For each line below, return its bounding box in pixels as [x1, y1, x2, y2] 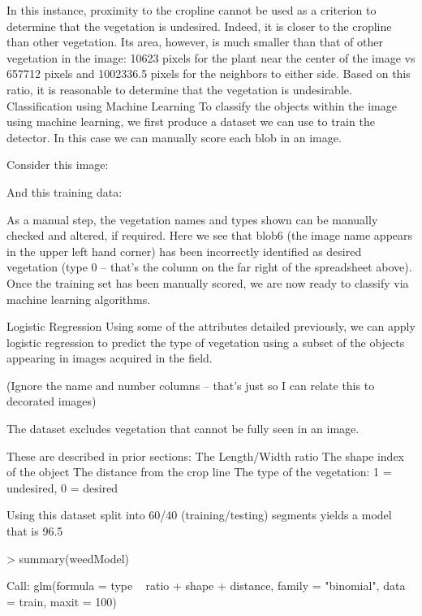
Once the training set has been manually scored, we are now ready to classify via [6, 274, 409, 291]
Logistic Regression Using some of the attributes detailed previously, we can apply [6, 318, 416, 335]
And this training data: [6, 183, 123, 200]
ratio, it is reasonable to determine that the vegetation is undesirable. [6, 80, 352, 98]
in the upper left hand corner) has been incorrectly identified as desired [6, 242, 362, 259]
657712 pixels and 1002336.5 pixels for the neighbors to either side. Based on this [6, 65, 411, 82]
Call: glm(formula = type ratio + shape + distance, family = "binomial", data [6, 577, 406, 594]
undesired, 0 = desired [6, 479, 118, 496]
